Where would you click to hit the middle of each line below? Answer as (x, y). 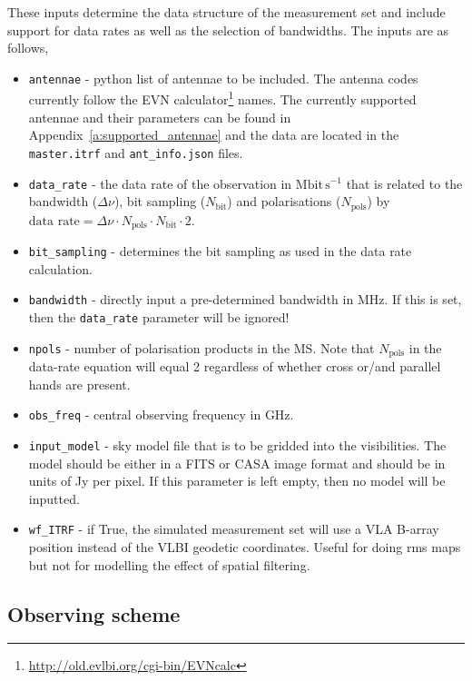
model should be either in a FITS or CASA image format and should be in (237, 463)
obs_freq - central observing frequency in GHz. (161, 415)
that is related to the (404, 183)
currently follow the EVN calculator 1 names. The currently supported (222, 98)
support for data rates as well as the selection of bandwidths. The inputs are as (228, 30)
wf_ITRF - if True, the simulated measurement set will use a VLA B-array (234, 529)
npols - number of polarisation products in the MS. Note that (202, 347)
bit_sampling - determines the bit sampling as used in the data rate (220, 251)
